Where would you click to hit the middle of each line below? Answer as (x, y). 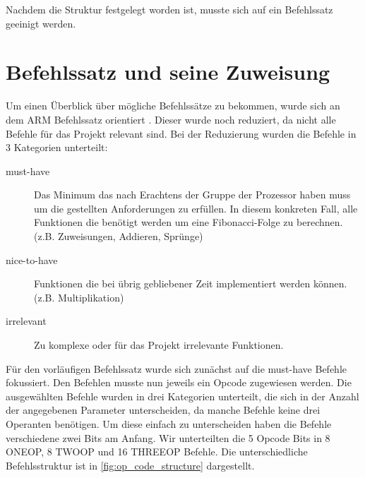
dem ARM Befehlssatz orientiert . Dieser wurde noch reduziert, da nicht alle (171, 119)
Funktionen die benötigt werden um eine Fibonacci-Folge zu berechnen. (189, 222)
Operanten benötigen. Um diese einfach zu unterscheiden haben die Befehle (169, 424)
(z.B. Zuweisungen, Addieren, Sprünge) (119, 236)
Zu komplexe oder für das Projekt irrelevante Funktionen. (159, 345)
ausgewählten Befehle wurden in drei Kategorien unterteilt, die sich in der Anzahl (182, 396)
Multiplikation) (91, 297)
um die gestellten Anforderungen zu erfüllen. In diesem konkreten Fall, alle (196, 208)
